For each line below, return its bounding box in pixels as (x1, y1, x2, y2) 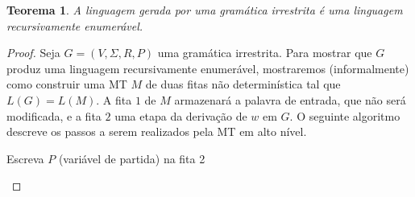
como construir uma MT (6, 76, 127, 92)
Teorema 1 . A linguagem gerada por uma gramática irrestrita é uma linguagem (6, 2, 403, 18)
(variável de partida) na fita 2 (58, 150, 205, 166)
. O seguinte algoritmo (289, 107, 400, 124)
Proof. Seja (6, 44, 60, 61)
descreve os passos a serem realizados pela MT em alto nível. (6, 123, 307, 140)
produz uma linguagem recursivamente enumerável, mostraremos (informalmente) (6, 60, 409, 76)
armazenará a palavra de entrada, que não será (174, 91, 406, 108)
